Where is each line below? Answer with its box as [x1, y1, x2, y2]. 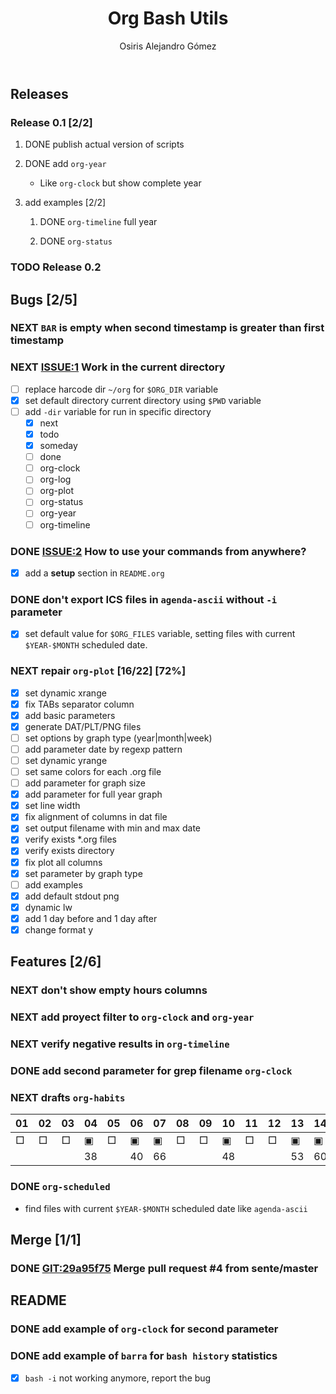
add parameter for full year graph [24, 788, 163, 801]
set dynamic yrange [24, 754, 108, 766]
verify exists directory [24, 845, 115, 857]
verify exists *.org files [24, 833, 117, 846]
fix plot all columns [24, 856, 103, 868]
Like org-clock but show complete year [39, 177, 202, 189]
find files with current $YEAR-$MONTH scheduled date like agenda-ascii [24, 1202, 308, 1214]
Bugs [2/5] [10, 291, 78, 308]
